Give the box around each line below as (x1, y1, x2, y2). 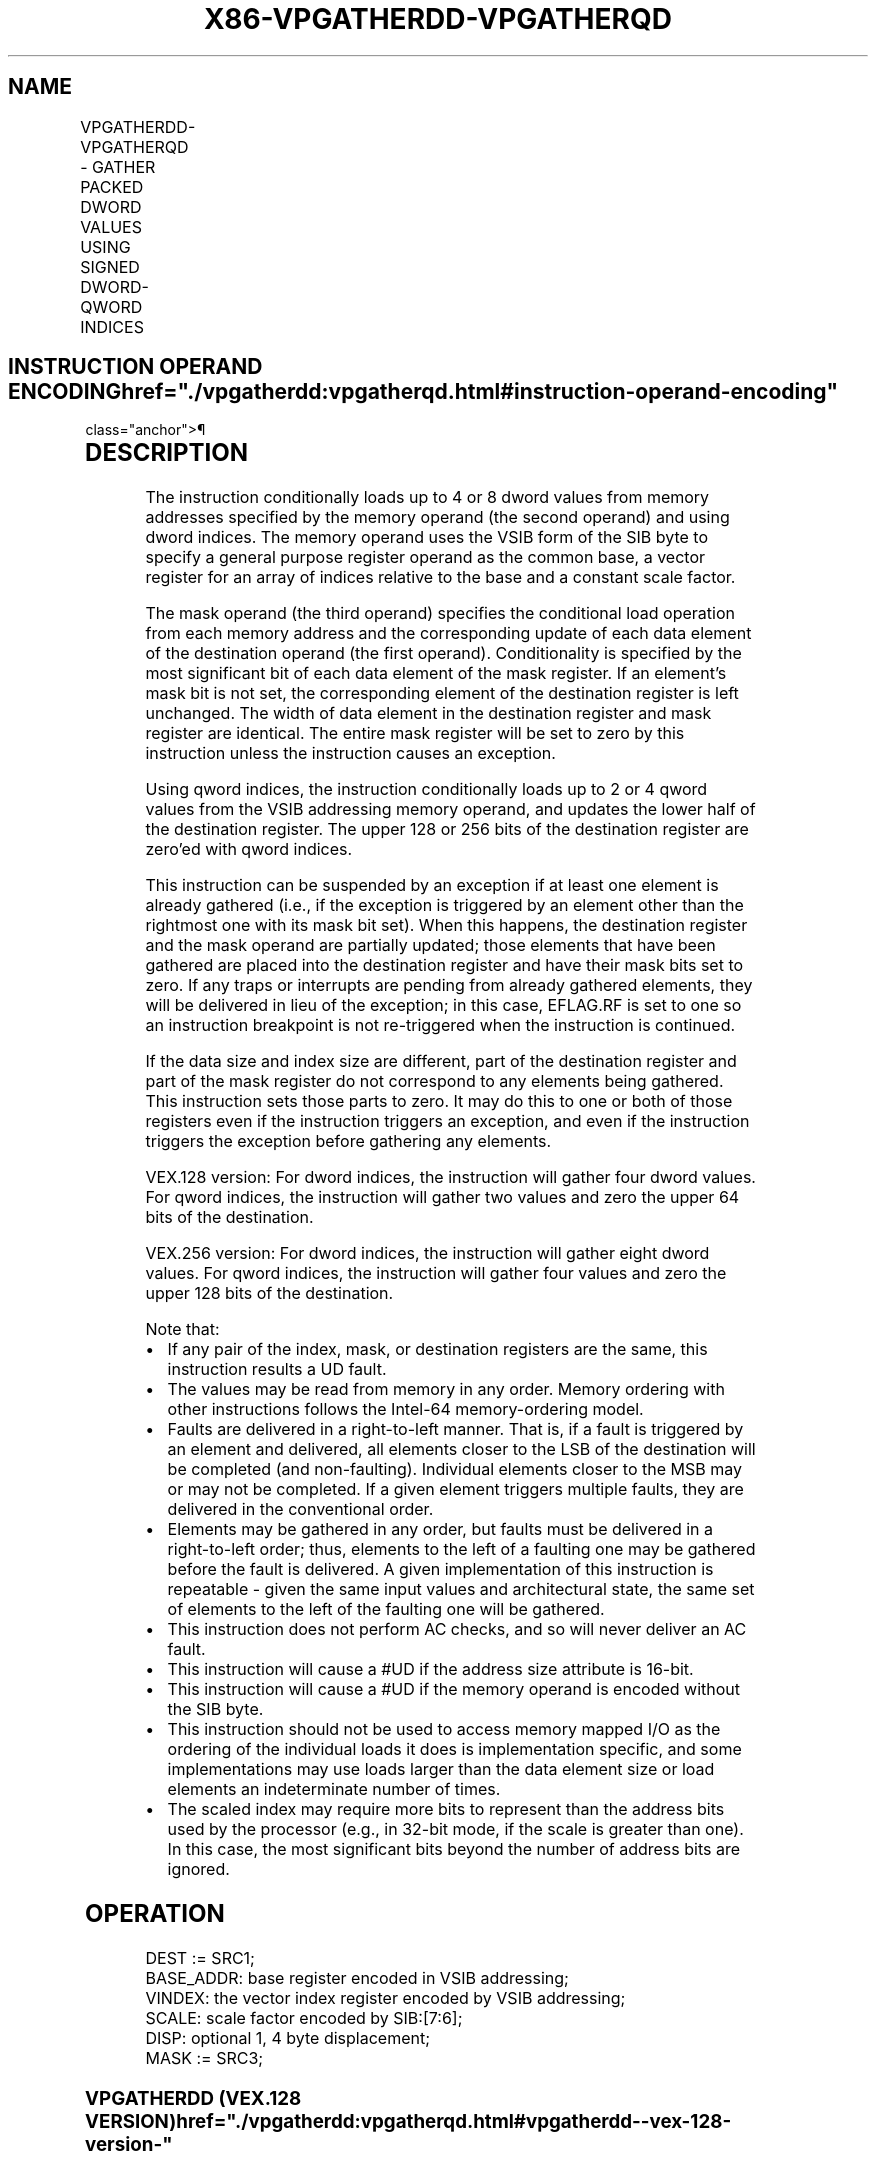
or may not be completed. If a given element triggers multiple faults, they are (167, 1479, 744, 1500)
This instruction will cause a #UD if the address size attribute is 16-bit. (167, 1659, 694, 1680)
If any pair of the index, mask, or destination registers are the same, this (167, 1339, 708, 1360)
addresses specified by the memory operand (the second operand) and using (145, 507, 730, 528)
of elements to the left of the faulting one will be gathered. (167, 1599, 605, 1620)
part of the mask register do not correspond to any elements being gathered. (145, 1071, 724, 1092)
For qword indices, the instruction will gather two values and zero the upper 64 (145, 1187, 740, 1208)
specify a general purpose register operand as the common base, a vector (145, 547, 706, 568)
